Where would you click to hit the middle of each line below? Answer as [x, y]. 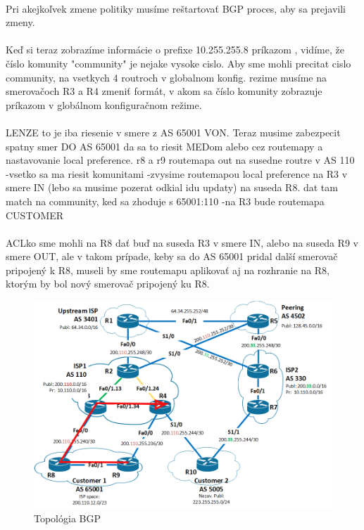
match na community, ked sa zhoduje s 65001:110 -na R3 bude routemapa [165, 201]
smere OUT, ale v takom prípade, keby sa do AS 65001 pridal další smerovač [172, 256]
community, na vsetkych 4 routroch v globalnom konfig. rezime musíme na [167, 77]
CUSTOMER [35, 215]
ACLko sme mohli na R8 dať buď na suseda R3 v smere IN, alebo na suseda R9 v [182, 242]
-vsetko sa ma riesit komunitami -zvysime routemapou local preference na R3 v [177, 173]
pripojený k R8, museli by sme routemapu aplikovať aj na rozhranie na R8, [168, 270]
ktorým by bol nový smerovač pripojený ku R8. [108, 284]
